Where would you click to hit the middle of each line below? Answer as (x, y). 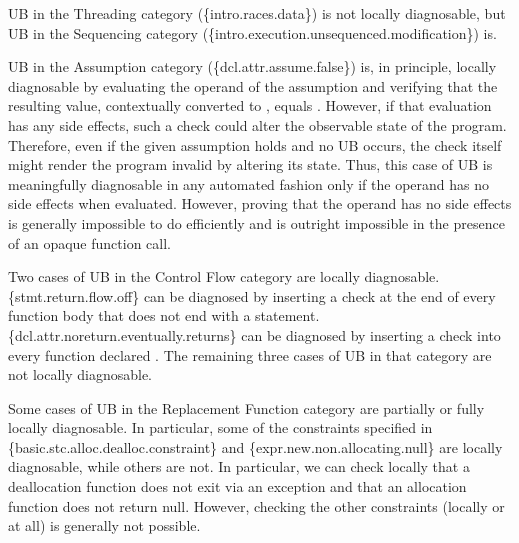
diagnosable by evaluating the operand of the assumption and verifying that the (253, 85)
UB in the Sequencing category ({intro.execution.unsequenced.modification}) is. (252, 32)
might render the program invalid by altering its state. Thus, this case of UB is (250, 164)
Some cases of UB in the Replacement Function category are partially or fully (246, 407)
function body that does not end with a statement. (164, 315)
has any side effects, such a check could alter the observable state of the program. (257, 124)
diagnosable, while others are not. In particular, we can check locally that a (239, 466)
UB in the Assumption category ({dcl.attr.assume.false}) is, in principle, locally (252, 66)
